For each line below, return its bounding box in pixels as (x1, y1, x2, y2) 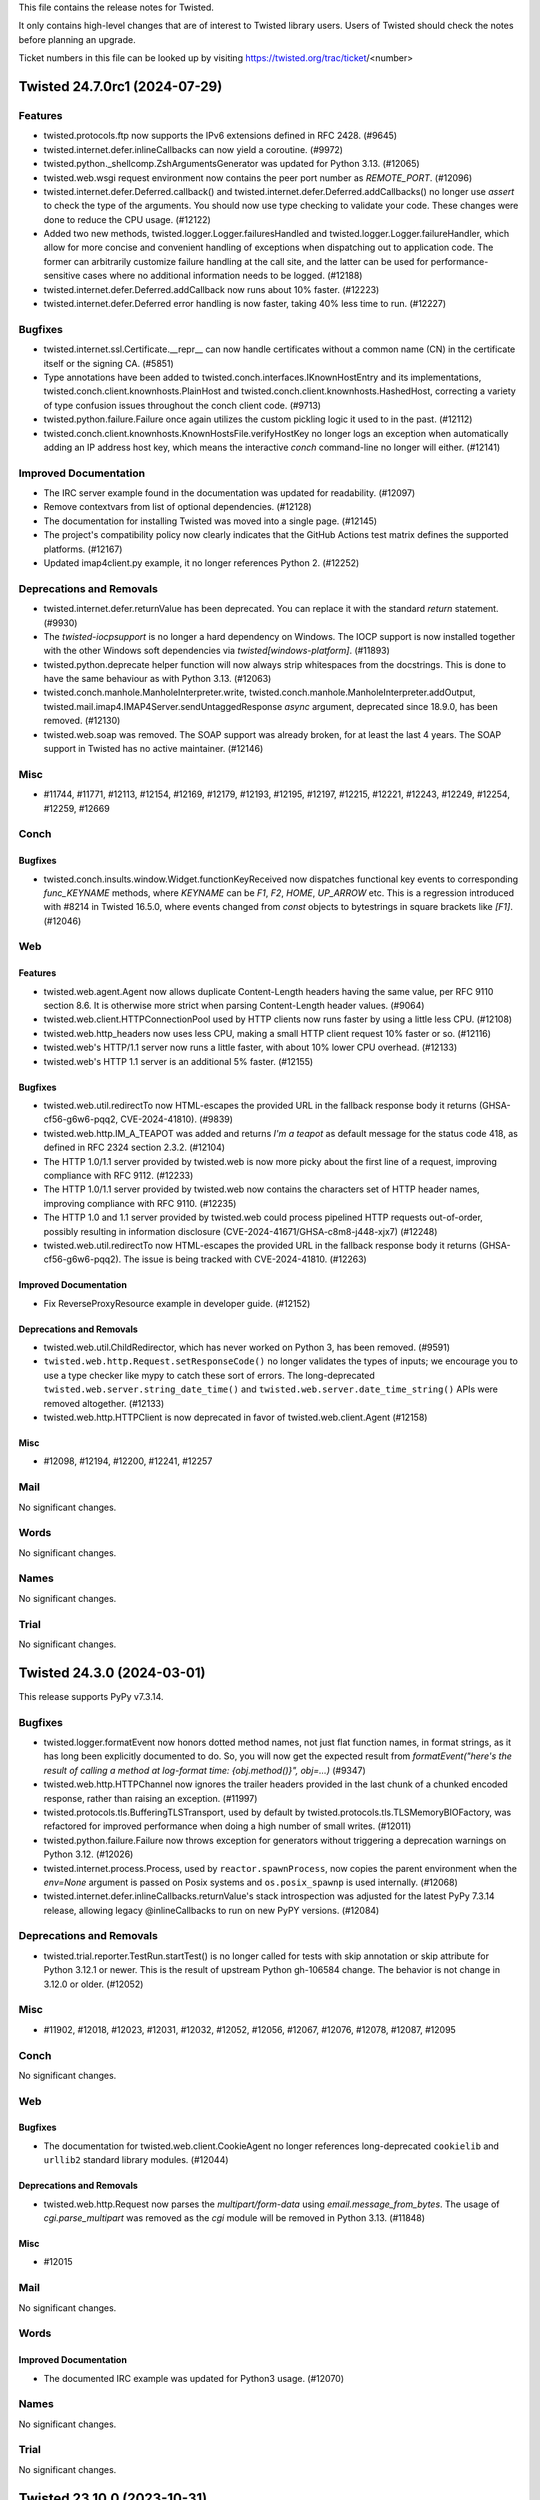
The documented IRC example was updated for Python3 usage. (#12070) (43, 2372, 345, 2384)
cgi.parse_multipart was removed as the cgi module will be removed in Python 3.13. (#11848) (43, 2212, 425, 2224)
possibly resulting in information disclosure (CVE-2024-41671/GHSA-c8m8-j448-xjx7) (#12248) (43, 1225, 438, 1237)
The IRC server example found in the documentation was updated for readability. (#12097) (43, 487, 416, 499)
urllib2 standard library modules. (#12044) (43, 2154, 229, 2166)
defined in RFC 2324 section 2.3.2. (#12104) (43, 1141, 225, 1154)
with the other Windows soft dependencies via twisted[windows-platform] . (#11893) (43, 645, 390, 657)
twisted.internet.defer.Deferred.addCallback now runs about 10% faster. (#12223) (43, 283, 380, 295)
